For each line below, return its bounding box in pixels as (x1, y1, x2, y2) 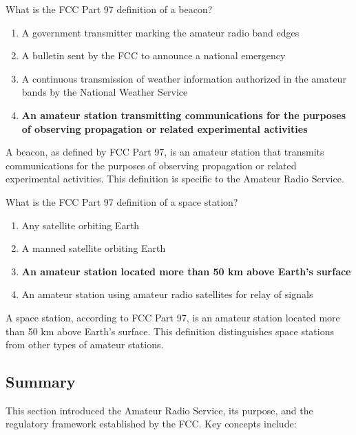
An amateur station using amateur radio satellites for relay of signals (21, 287, 313, 301)
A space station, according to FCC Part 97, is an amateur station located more (6, 310, 340, 324)
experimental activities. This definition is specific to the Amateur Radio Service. (6, 171, 344, 186)
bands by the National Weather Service (21, 85, 188, 99)
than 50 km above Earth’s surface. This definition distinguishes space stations (6, 323, 334, 338)
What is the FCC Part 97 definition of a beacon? (6, 2, 213, 16)
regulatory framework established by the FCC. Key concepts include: (6, 416, 297, 431)
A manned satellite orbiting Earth (21, 241, 166, 255)
